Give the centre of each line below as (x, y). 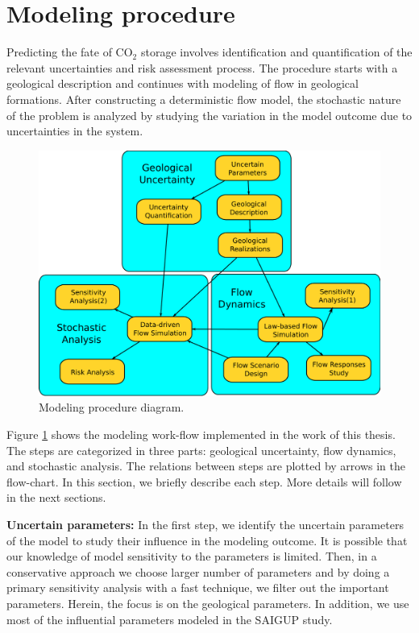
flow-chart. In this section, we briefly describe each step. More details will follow (204, 481)
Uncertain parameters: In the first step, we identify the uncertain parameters (205, 524)
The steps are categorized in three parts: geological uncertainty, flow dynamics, (201, 450)
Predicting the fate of (59, 52)
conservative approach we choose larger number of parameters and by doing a (198, 571)
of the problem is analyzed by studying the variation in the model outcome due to (209, 115)
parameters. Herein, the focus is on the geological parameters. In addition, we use (208, 603)
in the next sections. (56, 497)
